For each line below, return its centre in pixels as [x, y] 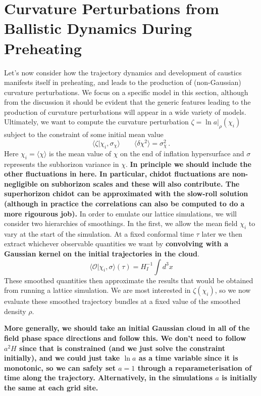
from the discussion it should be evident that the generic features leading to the [127, 102]
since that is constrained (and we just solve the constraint [122, 348]
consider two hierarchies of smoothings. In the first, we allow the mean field [121, 223]
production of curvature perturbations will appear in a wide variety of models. [125, 112]
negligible [21, 183]
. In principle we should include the [188, 164]
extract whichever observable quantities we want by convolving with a [116, 244]
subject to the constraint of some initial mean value [84, 134]
